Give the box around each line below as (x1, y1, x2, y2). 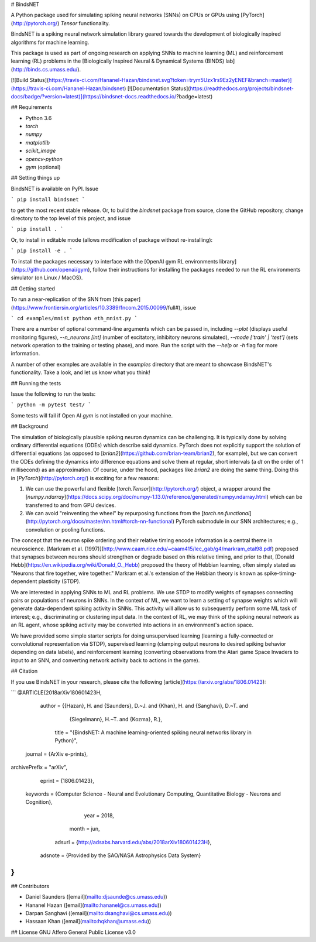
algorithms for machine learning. (11, 39, 90, 46)
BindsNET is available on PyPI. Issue (11, 185, 99, 192)
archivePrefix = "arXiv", (11, 764, 67, 771)
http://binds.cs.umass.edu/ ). (12, 66, 81, 73)
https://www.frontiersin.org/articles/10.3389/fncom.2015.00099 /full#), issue (12, 304, 196, 311)
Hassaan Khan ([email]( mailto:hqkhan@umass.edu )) (25, 918, 152, 925)
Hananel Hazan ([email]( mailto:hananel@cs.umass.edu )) (25, 902, 162, 909)
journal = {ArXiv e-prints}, (25, 750, 88, 758)
